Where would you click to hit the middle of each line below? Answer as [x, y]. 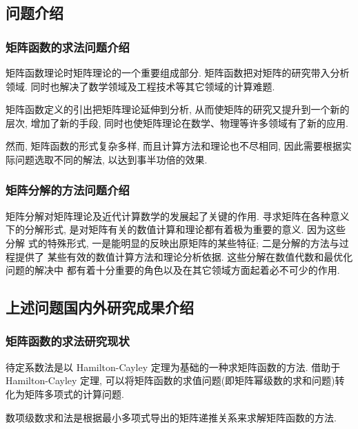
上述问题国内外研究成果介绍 [100, 307]
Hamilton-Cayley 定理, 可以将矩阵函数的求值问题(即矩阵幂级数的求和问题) [170, 380]
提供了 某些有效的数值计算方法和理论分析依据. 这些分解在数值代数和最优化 [184, 256]
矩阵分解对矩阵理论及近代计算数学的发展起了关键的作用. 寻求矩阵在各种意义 [178, 216]
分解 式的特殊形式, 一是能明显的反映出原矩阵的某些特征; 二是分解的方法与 [172, 242]
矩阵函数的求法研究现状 [68, 341]
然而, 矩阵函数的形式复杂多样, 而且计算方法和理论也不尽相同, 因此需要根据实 [179, 146]
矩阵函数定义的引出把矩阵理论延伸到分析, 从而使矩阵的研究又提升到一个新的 [178, 109]
